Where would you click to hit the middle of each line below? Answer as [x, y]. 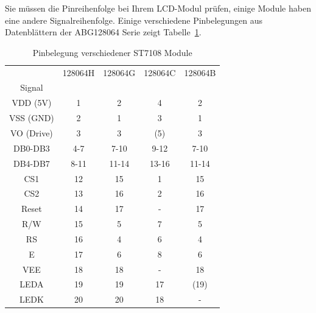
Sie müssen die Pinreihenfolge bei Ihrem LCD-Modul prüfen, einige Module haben [158, 8]
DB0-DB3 [31, 148]
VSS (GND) [32, 118]
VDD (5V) [32, 103]
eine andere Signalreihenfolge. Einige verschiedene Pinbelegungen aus [134, 20]
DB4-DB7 [31, 163]
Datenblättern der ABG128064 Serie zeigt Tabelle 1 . [103, 32]
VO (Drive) [31, 133]
